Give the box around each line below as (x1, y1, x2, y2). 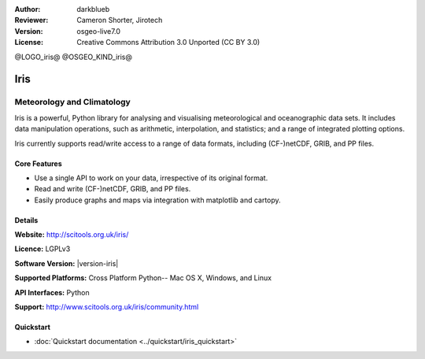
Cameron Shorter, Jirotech (76, 16, 163, 25)
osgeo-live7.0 (76, 26, 121, 35)
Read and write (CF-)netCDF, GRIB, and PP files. (34, 184, 191, 194)
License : (14, 38, 43, 47)
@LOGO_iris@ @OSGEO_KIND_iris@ (14, 52, 133, 61)
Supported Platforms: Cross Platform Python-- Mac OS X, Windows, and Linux (14, 273, 272, 283)
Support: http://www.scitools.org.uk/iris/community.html (14, 302, 199, 312)
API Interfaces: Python (14, 287, 90, 297)
